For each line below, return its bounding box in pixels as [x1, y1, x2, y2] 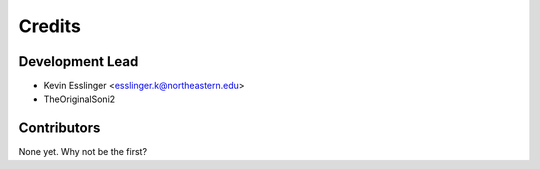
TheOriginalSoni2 [43, 93, 116, 105]
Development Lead [18, 53, 139, 70]
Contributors [18, 120, 101, 137]
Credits [18, 15, 82, 37]
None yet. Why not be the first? [18, 146, 148, 158]
